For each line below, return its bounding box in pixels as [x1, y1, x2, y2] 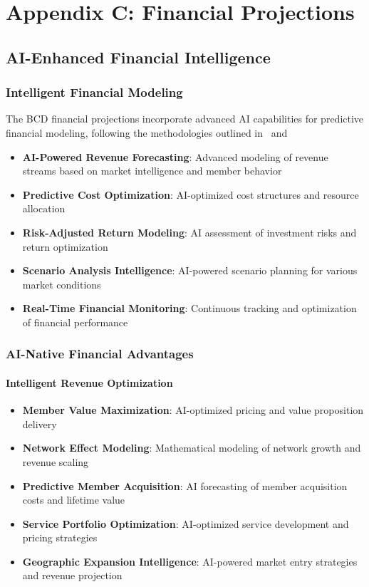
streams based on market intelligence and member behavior [22, 163, 282, 178]
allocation [22, 201, 66, 216]
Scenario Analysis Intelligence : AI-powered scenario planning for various [22, 263, 358, 278]
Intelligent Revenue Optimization [6, 375, 173, 390]
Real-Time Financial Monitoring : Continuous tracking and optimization [22, 301, 357, 316]
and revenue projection [22, 568, 123, 583]
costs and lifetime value [22, 492, 125, 507]
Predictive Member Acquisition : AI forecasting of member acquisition [22, 478, 348, 493]
